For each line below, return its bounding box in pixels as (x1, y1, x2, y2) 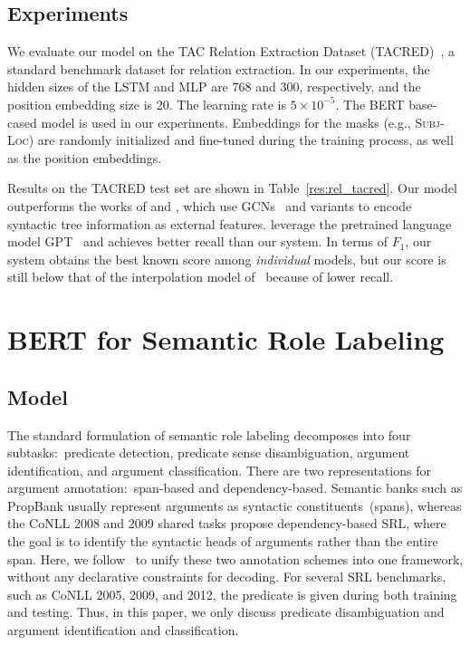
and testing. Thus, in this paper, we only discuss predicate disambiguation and (7, 602, 445, 621)
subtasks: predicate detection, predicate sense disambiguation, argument (7, 443, 410, 462)
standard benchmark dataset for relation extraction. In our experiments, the (7, 59, 430, 78)
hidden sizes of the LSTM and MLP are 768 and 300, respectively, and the (7, 77, 421, 96)
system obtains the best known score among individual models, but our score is (7, 249, 446, 268)
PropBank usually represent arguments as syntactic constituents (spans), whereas (7, 496, 462, 515)
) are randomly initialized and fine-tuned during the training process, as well (28, 130, 454, 149)
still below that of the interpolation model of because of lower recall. (7, 267, 394, 286)
